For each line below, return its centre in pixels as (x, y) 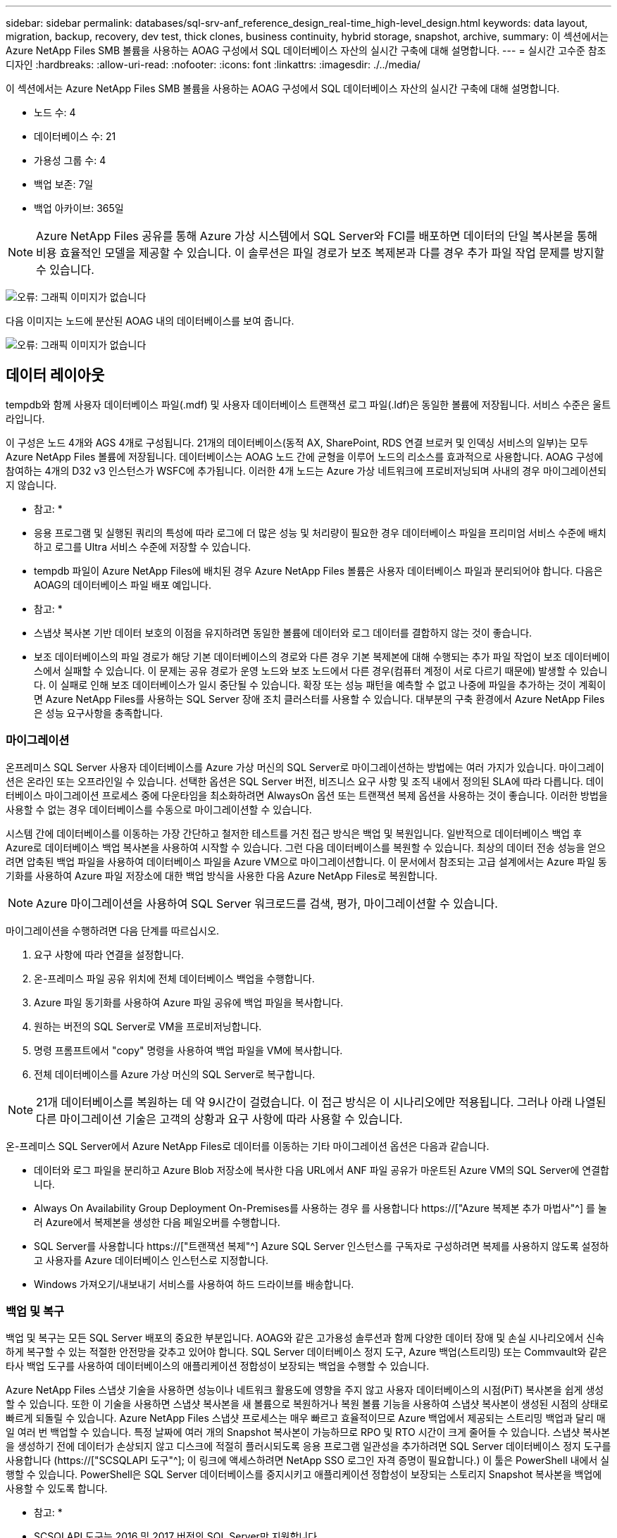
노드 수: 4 (55, 112)
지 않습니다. (31, 484)
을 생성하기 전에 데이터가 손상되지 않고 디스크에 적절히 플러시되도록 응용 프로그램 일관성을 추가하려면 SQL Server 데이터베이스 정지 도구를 (308, 1446)
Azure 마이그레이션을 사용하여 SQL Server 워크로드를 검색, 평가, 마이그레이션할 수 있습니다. (267, 903)
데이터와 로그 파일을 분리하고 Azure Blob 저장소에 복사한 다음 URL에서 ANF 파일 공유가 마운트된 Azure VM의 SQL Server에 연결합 (322, 1170)
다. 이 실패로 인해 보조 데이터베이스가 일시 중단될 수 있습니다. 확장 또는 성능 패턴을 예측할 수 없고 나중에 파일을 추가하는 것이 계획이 (320, 684)
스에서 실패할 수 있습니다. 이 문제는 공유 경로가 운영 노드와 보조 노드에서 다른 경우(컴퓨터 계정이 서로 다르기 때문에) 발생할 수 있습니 (321, 670)
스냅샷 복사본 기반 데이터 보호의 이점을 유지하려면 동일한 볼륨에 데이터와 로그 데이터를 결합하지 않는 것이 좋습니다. (283, 632)
